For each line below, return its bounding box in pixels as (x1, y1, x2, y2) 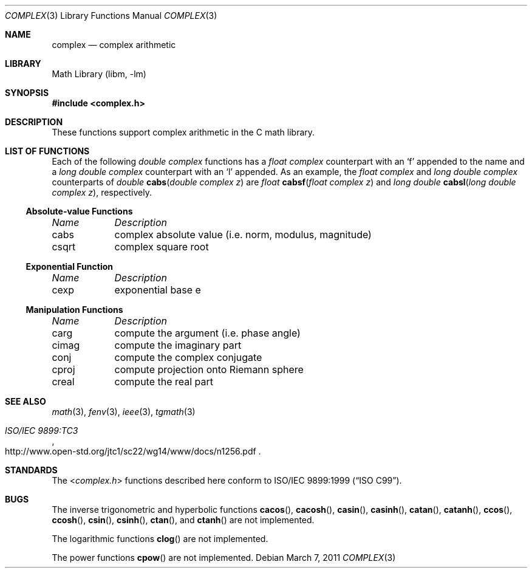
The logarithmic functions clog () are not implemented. (52, 534, 268, 544)
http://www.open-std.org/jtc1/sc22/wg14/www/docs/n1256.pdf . (5, 446, 261, 456)
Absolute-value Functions (26, 206, 133, 216)
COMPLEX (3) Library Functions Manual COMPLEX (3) (5, 10, 217, 21)
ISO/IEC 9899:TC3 (5, 425, 78, 436)
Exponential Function (26, 261, 113, 272)
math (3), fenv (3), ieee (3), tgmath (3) (52, 407, 196, 417)
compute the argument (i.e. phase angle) (114, 327, 301, 339)
